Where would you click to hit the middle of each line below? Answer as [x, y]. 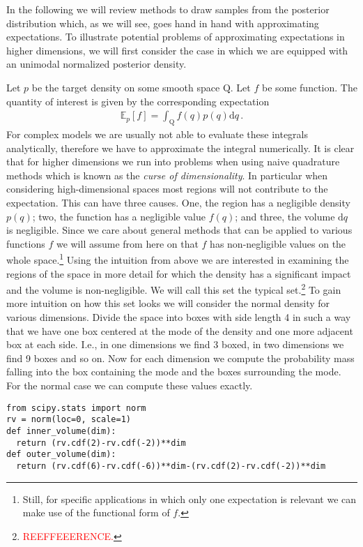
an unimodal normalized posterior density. [96, 64]
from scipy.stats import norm [76, 408]
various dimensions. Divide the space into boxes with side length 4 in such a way [179, 317]
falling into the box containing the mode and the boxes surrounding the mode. [174, 372]
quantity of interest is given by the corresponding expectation [138, 101]
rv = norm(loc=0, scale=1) [69, 420]
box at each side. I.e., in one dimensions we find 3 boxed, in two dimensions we [175, 344]
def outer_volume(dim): [61, 455]
